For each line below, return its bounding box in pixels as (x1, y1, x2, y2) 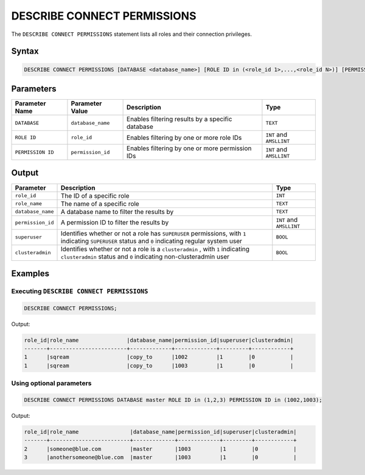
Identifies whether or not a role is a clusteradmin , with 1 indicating (60, 244, 249, 253)
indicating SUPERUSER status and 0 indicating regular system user (60, 237, 243, 245)
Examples (11, 268, 50, 279)
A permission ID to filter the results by (60, 218, 169, 227)
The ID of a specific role (60, 192, 130, 200)
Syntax (11, 46, 39, 57)
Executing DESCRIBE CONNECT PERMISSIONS (11, 286, 148, 295)
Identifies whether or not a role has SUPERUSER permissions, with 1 (60, 229, 246, 237)
